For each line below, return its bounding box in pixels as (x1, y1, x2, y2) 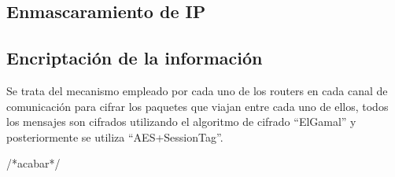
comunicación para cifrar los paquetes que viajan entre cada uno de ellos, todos (6, 98, 389, 114)
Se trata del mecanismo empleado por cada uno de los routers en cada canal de (6, 82, 388, 98)
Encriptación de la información (6, 46, 263, 70)
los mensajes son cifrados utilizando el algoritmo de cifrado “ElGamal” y (6, 113, 356, 130)
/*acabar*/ (6, 155, 61, 171)
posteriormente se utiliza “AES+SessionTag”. (6, 128, 223, 145)
